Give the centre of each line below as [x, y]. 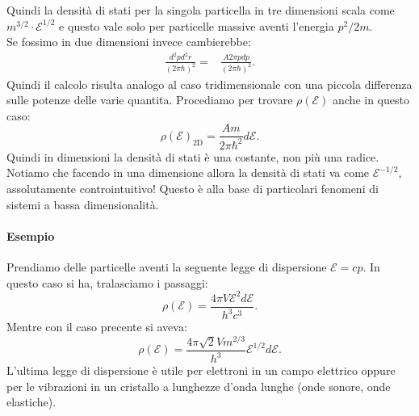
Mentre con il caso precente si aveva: [97, 327]
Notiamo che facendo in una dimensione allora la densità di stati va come [188, 172]
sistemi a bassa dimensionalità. [83, 204]
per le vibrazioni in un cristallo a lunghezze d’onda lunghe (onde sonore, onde [199, 386]
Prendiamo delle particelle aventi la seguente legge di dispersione [167, 266]
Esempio [31, 235]
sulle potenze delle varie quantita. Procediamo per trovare [150, 100]
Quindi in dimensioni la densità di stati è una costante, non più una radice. [193, 156]
